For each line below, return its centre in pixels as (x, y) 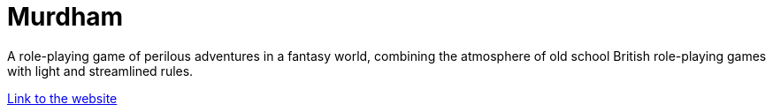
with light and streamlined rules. (100, 71)
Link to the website (62, 98)
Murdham (65, 17)
